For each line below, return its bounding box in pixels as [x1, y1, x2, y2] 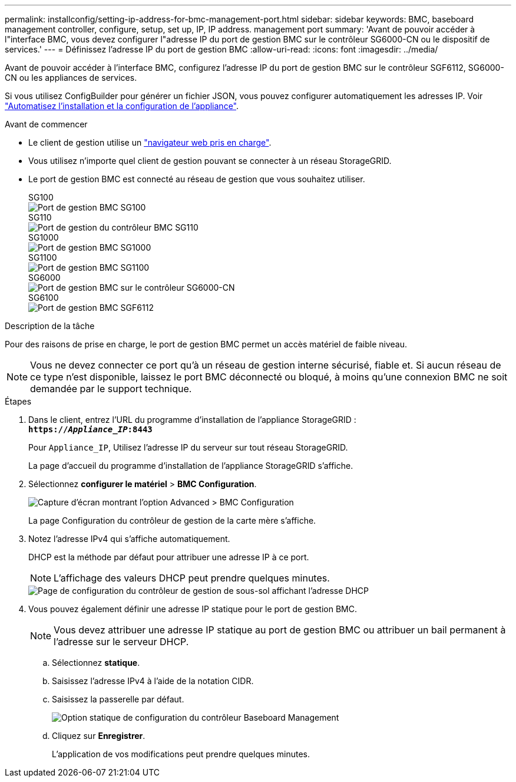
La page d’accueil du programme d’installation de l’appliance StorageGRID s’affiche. [28, 461, 353, 471]
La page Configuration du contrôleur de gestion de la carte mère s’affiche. [28, 515, 316, 525]
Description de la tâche [5, 321, 95, 331]
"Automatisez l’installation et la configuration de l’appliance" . [5, 101, 239, 111]
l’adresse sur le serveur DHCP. [54, 636, 189, 648]
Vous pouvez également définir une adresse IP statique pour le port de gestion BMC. [28, 604, 357, 614]
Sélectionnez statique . [52, 658, 140, 668]
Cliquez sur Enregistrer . [52, 731, 145, 741]
